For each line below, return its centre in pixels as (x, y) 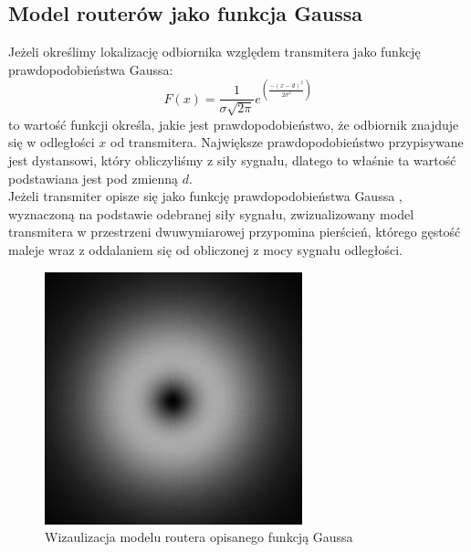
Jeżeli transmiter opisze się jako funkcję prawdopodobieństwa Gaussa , (205, 196)
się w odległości (52, 142)
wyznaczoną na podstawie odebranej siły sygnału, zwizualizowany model (211, 213)
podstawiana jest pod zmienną (94, 178)
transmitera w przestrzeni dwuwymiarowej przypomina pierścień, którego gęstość (235, 232)
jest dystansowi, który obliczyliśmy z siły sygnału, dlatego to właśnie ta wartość (232, 160)
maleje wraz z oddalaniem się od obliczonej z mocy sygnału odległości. (205, 250)
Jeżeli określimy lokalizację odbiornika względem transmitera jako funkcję (215, 52)
